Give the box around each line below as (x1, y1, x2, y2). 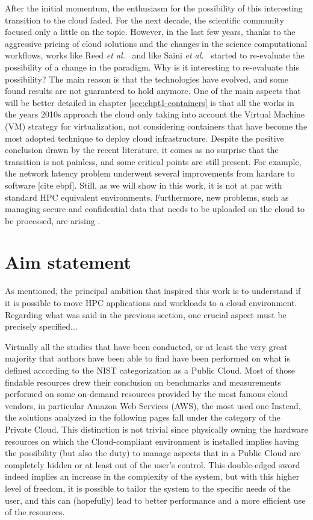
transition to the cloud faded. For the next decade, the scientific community (5, 13, 284, 26)
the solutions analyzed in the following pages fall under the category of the (5, 411, 280, 424)
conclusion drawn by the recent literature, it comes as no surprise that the (5, 143, 279, 156)
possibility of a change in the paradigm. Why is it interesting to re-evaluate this (5, 60, 299, 73)
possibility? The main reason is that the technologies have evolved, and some (5, 72, 289, 85)
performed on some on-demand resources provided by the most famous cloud (5, 387, 288, 400)
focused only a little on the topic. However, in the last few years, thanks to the (5, 25, 296, 38)
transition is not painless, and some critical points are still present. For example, (5, 155, 302, 168)
